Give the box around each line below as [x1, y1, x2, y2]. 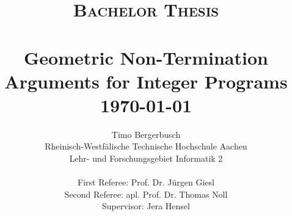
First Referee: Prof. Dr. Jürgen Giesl [78, 176, 214, 189]
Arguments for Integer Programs [4, 68, 288, 93]
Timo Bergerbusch [111, 128, 181, 140]
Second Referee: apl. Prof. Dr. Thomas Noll [64, 187, 228, 200]
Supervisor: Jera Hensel [102, 200, 190, 212]
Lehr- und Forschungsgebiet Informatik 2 [69, 152, 223, 165]
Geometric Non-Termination [24, 45, 268, 70]
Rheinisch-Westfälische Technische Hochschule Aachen [45, 140, 247, 153]
